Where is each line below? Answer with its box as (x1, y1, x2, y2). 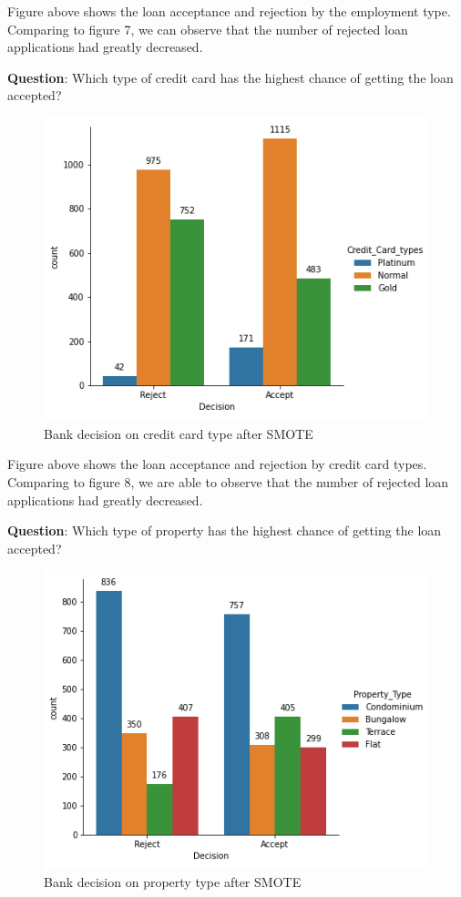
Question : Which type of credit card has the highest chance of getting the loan (7, 67, 454, 87)
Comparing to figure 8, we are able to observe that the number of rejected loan (7, 473, 449, 492)
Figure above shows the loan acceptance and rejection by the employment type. (7, 2, 451, 20)
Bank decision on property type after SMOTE (44, 872, 302, 892)
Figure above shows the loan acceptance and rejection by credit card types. (7, 454, 427, 474)
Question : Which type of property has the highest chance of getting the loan (7, 521, 442, 540)
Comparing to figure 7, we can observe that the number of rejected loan (7, 19, 408, 38)
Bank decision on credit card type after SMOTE (44, 423, 313, 443)
